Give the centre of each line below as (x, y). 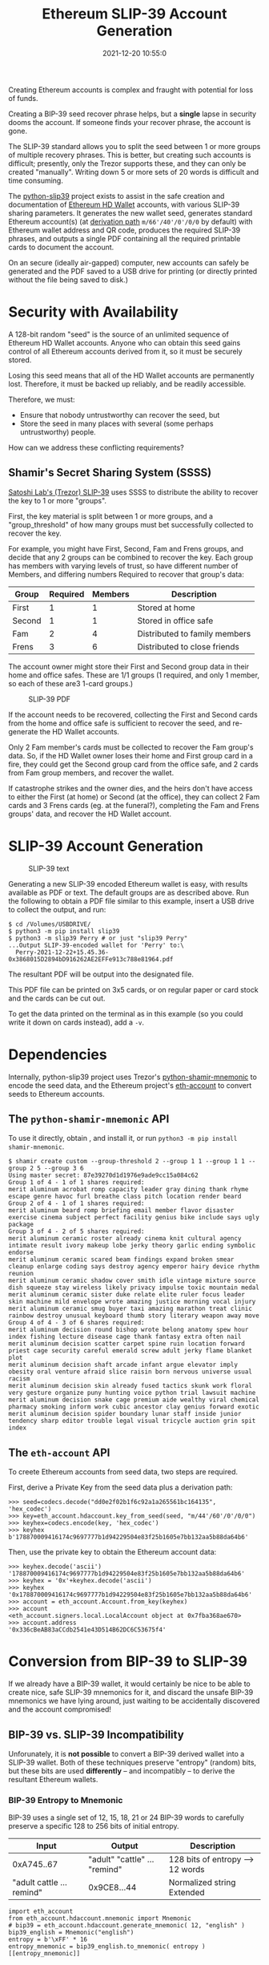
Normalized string (202, 1882)
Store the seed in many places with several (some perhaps (116, 423)
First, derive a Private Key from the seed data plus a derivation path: (120, 1487)
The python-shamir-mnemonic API (89, 1119)
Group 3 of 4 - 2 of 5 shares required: (77, 1231)
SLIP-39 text (49, 868)
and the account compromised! (60, 1709)
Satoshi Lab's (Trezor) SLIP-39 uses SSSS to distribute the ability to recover (133, 492)
